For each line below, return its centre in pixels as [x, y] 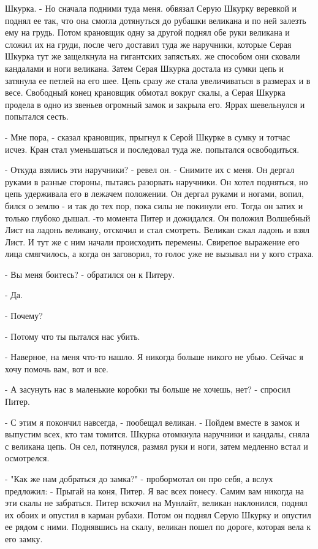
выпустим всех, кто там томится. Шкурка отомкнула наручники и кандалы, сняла [157, 434]
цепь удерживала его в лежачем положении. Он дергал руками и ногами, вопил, [154, 194]
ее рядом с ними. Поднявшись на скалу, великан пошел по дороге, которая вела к [158, 527]
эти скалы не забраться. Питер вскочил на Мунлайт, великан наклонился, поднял [156, 503]
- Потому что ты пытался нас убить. [73, 336]
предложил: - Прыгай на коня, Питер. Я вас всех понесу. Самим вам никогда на [155, 490]
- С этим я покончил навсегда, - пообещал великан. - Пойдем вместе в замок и [153, 422]
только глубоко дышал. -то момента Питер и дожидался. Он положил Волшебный [158, 217]
